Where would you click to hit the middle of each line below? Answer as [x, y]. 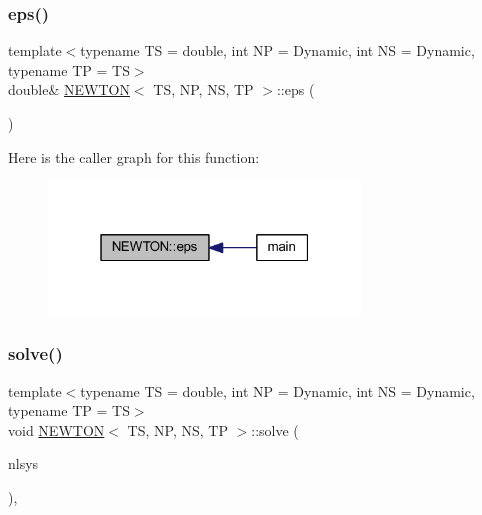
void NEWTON [56, 429]
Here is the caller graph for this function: [134, 156]
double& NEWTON [69, 89]
